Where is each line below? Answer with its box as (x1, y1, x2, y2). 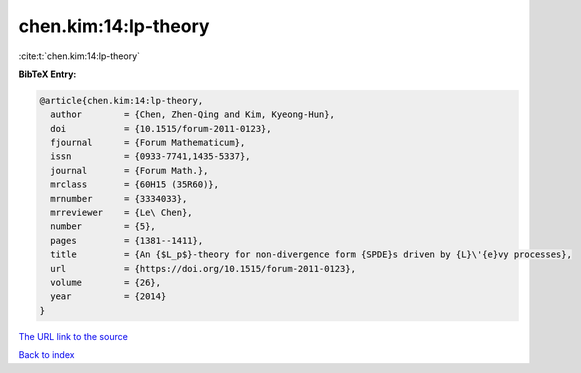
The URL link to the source (18, 330, 129, 342)
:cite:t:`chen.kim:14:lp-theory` (18, 50, 140, 62)
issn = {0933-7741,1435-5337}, (50, 151, 251, 162)
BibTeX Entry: (18, 68, 77, 80)
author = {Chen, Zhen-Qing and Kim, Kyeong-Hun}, (50, 109, 335, 120)
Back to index (18, 349, 75, 361)
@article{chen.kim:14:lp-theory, (39, 95, 204, 106)
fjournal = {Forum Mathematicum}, (50, 137, 246, 149)
